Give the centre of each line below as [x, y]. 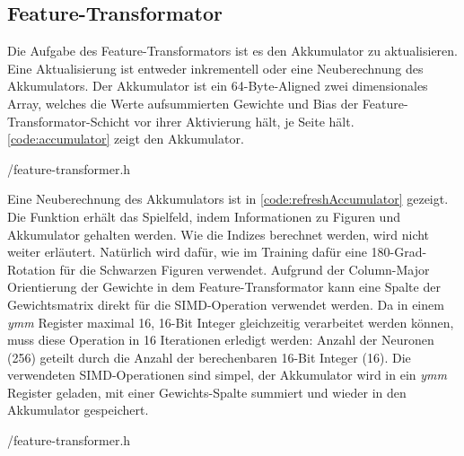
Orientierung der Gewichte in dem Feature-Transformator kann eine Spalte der [224, 287]
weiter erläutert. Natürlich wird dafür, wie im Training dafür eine [187, 252]
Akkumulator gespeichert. [78, 410]
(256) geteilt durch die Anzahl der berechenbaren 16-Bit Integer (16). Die [209, 357]
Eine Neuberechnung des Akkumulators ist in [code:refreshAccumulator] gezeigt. [228, 199]
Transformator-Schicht [69, 121]
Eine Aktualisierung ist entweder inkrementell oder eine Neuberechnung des [215, 68]
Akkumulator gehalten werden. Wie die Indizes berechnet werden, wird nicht [219, 234]
